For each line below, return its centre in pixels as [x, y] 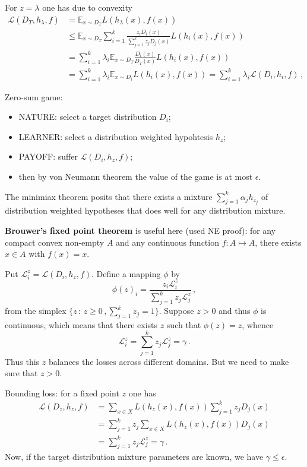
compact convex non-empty [55, 242]
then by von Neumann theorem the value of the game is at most [136, 177]
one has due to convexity [87, 7]
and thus [235, 311]
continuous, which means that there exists [81, 324]
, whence [258, 324]
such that [184, 324]
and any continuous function [167, 242]
